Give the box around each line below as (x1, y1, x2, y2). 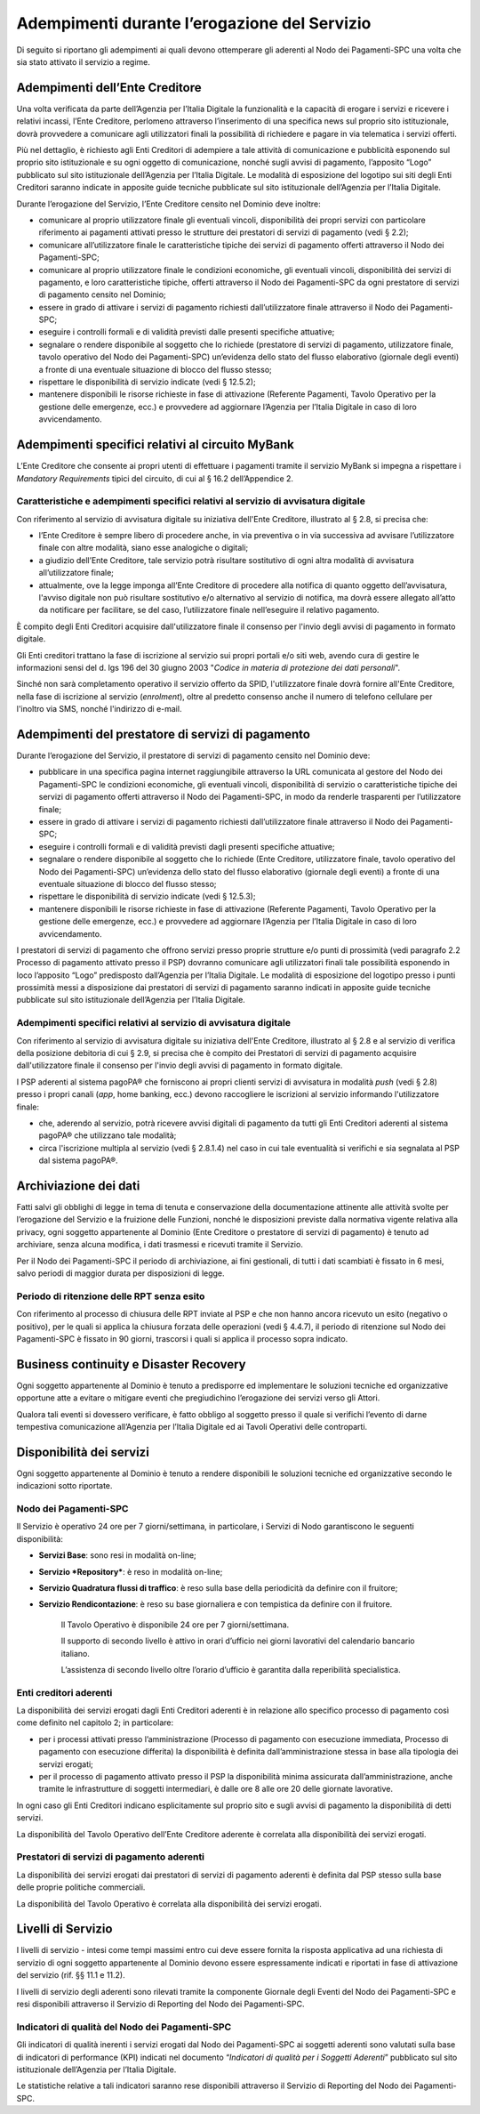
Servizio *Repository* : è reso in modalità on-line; (38, 1566, 223, 1577)
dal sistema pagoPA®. (38, 1155, 119, 1166)
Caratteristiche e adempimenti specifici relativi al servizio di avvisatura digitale (16, 495, 366, 507)
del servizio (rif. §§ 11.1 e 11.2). (16, 1970, 125, 1981)
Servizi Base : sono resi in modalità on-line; (38, 1550, 197, 1561)
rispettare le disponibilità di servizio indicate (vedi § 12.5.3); (38, 891, 256, 902)
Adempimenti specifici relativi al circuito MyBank (16, 437, 295, 453)
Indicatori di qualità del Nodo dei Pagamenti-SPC (16, 2021, 232, 2033)
